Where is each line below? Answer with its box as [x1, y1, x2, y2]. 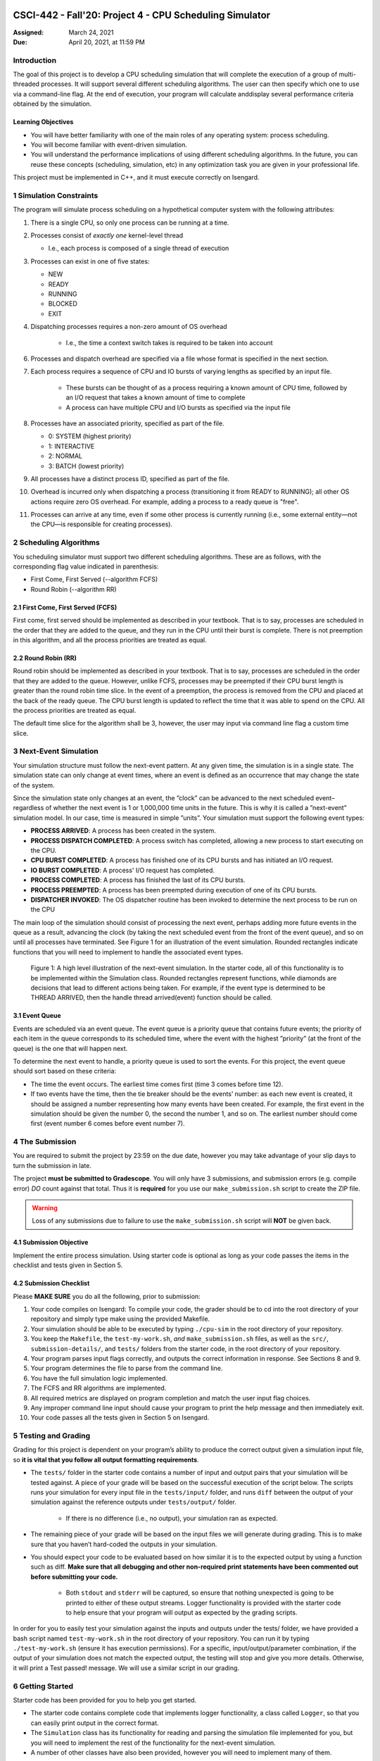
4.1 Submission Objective [13, 1238, 89, 1247]
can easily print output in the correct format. [30, 1719, 159, 1727]
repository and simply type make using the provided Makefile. [30, 1314, 210, 1324]
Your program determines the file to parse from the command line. [30, 1364, 223, 1373]
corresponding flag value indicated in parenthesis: [13, 562, 159, 571]
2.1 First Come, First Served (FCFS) [13, 603, 118, 611]
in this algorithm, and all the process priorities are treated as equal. [13, 635, 207, 644]
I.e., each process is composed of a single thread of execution [48, 244, 229, 253]
